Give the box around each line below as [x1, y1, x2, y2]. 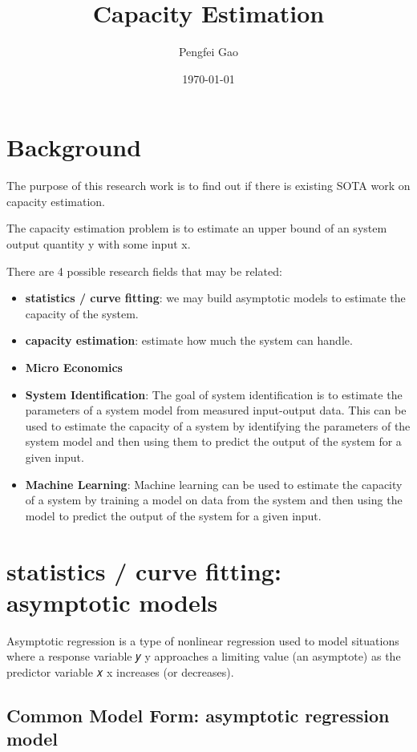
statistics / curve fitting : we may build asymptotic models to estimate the [25, 289, 406, 306]
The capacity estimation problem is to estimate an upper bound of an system [6, 220, 387, 237]
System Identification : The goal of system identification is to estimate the [25, 386, 403, 402]
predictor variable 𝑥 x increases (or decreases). [6, 663, 234, 680]
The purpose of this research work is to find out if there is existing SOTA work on [6, 177, 411, 194]
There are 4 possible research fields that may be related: [6, 262, 282, 279]
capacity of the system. [25, 305, 139, 321]
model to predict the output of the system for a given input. [25, 507, 322, 524]
